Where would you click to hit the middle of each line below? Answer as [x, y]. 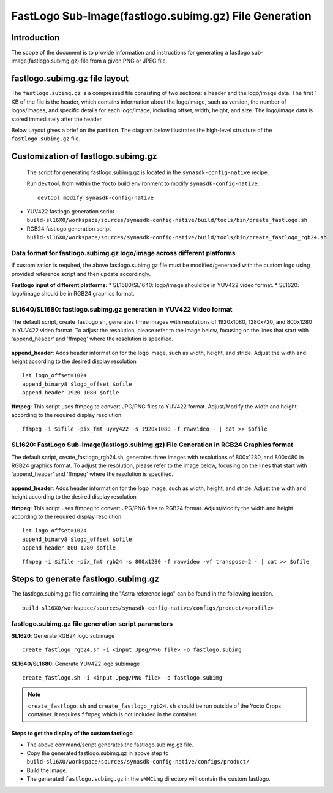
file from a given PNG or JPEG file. [124, 61]
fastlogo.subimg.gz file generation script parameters [92, 624]
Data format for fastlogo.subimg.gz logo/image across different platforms [123, 253]
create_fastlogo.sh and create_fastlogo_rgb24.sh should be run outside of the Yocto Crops [155, 706]
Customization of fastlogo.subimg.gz [84, 156]
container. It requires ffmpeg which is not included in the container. [113, 714]
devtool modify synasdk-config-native [96, 197]
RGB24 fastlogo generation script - [71, 228]
